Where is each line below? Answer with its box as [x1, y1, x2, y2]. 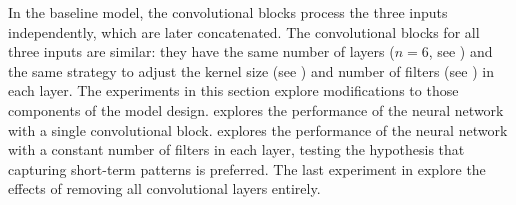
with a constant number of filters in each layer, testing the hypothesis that [8, 139, 465, 160]
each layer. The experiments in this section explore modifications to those [8, 80, 459, 101]
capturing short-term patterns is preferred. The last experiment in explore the [8, 158, 486, 179]
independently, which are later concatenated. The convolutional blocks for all [8, 21, 480, 42]
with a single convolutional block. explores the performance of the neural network [8, 119, 508, 140]
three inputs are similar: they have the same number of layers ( [8, 41, 395, 62]
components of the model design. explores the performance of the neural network [8, 99, 504, 120]
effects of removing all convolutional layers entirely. [8, 178, 321, 199]
